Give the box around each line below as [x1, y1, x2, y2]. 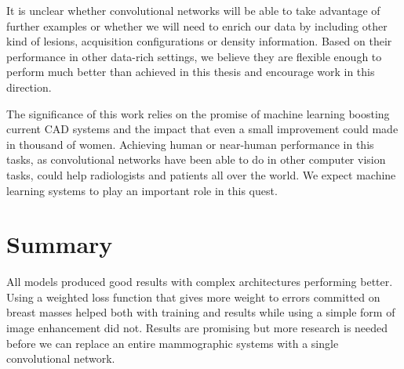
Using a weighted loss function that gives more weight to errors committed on [6, 288, 380, 305]
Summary [6, 228, 113, 260]
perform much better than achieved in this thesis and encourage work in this [6, 63, 375, 80]
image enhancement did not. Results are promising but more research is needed [6, 320, 388, 336]
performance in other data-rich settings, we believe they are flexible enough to [6, 48, 382, 64]
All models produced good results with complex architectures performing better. [6, 273, 393, 290]
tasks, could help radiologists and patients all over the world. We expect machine [6, 166, 396, 183]
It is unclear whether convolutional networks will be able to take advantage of [6, 2, 380, 18]
